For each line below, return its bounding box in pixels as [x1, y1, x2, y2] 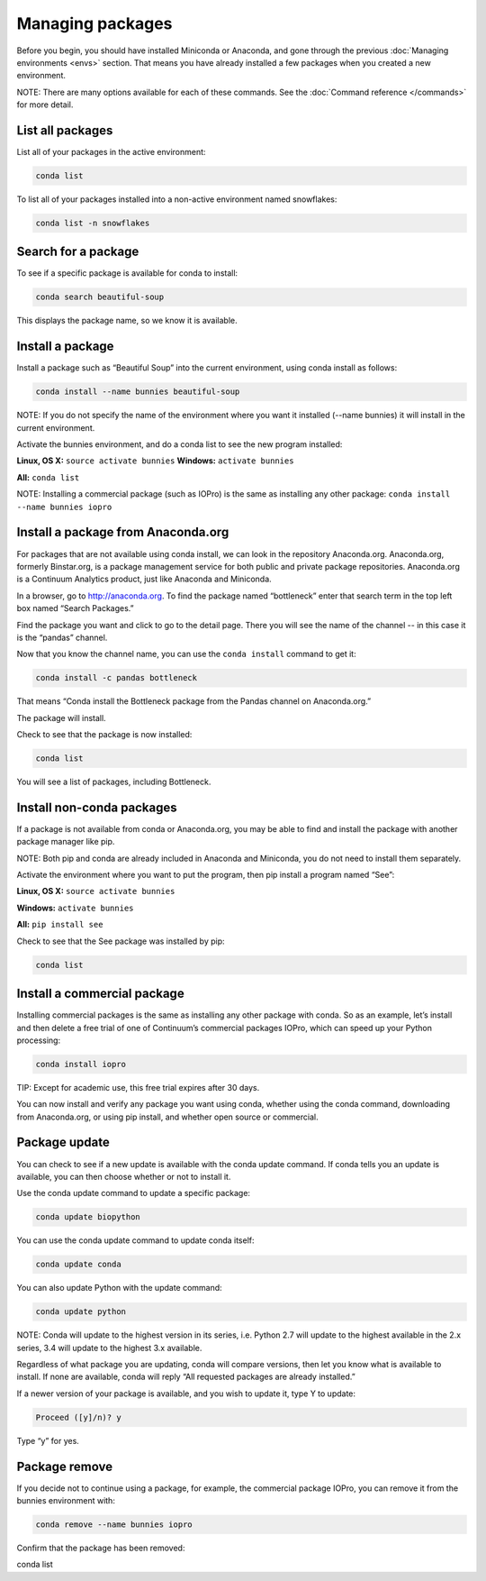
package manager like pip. [16, 836, 115, 847]
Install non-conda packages [16, 800, 177, 815]
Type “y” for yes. [16, 1435, 80, 1446]
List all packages [16, 123, 113, 138]
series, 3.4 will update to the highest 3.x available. [16, 1342, 202, 1353]
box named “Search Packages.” [16, 603, 134, 614]
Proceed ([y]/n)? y [35, 1412, 121, 1422]
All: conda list [16, 471, 80, 482]
